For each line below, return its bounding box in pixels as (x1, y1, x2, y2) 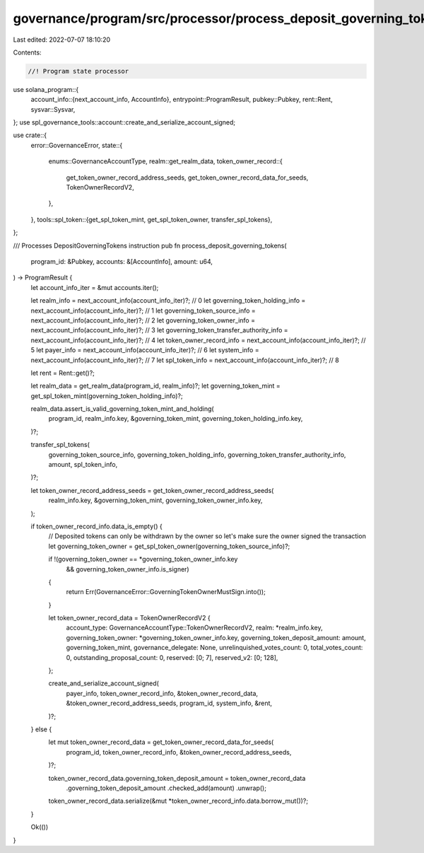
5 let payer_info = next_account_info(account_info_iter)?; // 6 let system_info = (30, 346, 259, 354)
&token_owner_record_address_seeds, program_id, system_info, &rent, (66, 699, 272, 707)
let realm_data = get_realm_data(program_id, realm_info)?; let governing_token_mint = (30, 382, 281, 390)
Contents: (13, 48, 42, 57)
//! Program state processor (28, 67, 129, 75)
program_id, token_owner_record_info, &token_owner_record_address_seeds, (66, 748, 292, 756)
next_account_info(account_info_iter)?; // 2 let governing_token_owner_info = (30, 315, 256, 325)
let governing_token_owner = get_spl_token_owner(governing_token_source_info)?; (48, 542, 290, 550)
